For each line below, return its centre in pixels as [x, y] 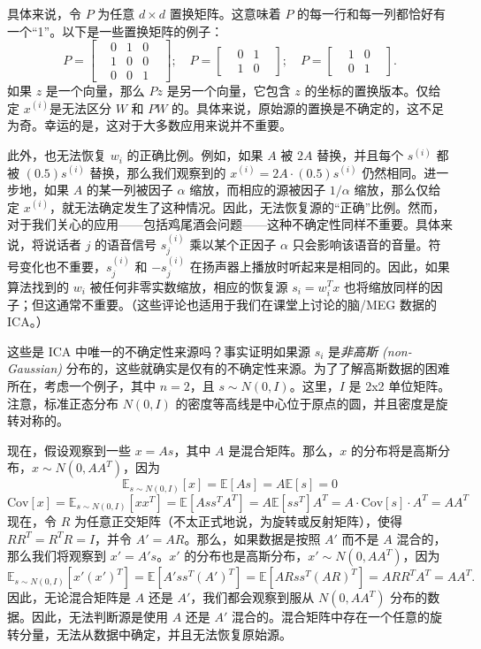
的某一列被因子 [130, 190]
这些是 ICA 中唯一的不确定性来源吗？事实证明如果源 [159, 351]
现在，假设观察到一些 [69, 450]
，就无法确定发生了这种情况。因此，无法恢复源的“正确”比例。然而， [247, 206]
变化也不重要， [62, 267]
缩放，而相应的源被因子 [258, 190]
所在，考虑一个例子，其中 [81, 386]
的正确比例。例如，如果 [195, 155]
